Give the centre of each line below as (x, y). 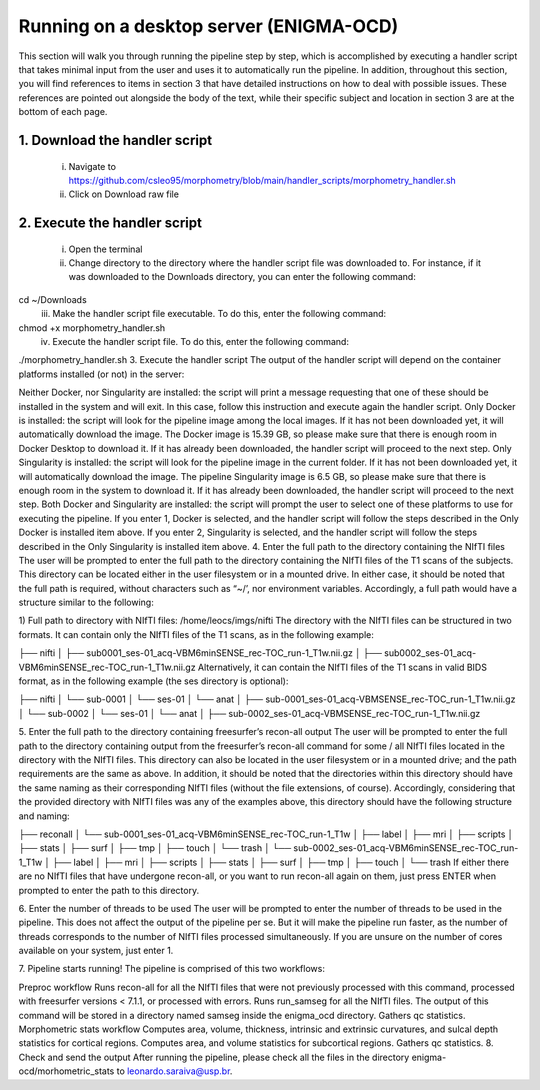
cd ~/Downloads (52, 299)
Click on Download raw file (124, 194)
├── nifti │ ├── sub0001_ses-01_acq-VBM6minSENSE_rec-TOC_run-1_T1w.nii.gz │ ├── (200, 653)
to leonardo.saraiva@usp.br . (174, 1071)
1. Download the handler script (115, 140)
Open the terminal (105, 249)
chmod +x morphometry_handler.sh (92, 327)
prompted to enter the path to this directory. (109, 890)
